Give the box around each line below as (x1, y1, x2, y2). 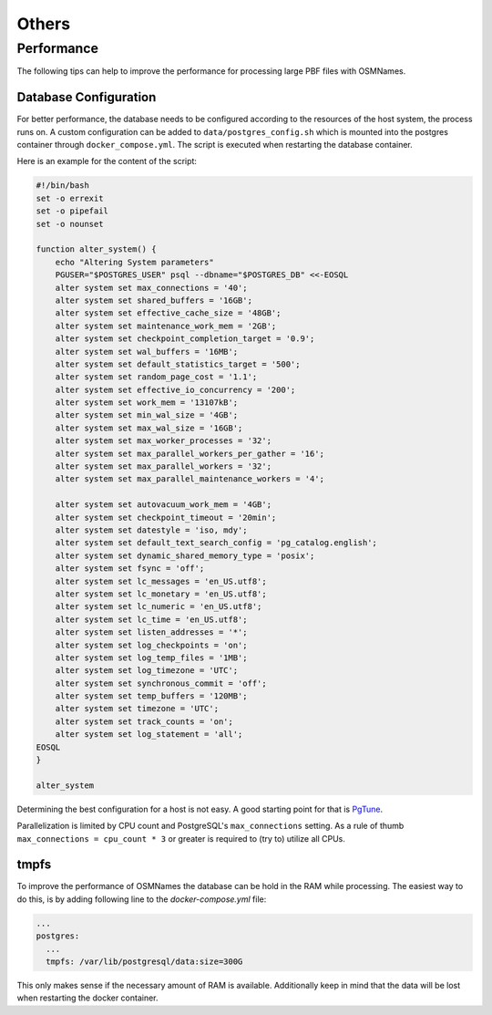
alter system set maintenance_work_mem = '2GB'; (55, 320, 277, 331)
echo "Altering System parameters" (55, 256, 214, 267)
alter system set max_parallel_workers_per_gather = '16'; (55, 448, 325, 459)
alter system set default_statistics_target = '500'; (55, 358, 301, 369)
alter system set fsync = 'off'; (55, 564, 205, 574)
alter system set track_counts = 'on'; (55, 716, 234, 727)
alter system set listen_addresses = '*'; (55, 627, 248, 637)
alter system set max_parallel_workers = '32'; (55, 461, 272, 471)
